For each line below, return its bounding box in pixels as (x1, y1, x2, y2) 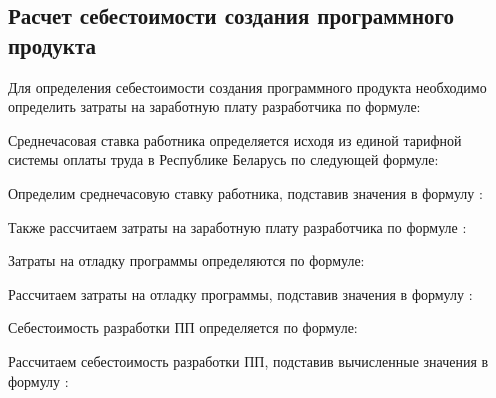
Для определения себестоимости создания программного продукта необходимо (8, 76, 487, 97)
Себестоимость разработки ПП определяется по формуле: (8, 317, 358, 338)
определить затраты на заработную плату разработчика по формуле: (8, 96, 421, 117)
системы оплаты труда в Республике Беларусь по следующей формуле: (8, 149, 439, 170)
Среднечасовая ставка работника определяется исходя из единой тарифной (8, 129, 462, 150)
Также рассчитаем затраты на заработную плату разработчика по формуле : (8, 216, 467, 237)
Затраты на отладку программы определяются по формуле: (8, 250, 365, 271)
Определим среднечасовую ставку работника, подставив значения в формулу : (8, 182, 483, 203)
